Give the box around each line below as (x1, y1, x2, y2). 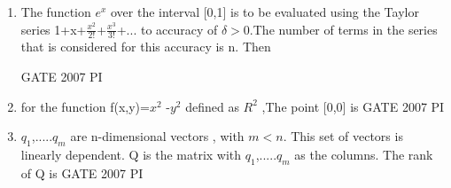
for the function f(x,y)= (20, 97, 150, 115)
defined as (185, 97, 239, 115)
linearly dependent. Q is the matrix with (20, 145, 242, 163)
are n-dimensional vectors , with (70, 127, 245, 145)
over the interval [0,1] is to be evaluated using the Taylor (111, 3, 419, 20)
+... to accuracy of (116, 20, 218, 38)
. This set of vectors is (283, 127, 403, 145)
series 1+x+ (20, 20, 87, 38)
